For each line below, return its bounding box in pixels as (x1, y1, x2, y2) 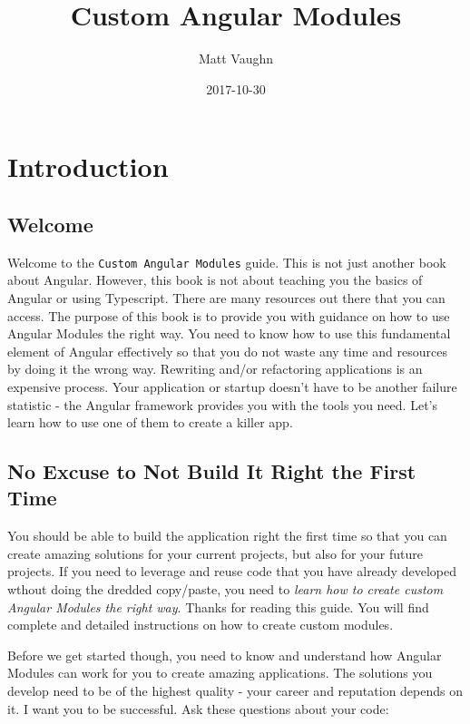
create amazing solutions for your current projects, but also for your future (7, 543, 424, 563)
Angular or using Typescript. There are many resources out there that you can (7, 288, 446, 307)
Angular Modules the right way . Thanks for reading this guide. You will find (7, 597, 429, 616)
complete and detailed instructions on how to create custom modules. (7, 615, 394, 634)
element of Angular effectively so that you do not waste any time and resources (7, 341, 447, 360)
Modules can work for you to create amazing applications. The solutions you (7, 663, 433, 682)
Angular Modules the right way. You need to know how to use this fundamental (7, 324, 451, 343)
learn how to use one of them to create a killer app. (7, 413, 293, 432)
